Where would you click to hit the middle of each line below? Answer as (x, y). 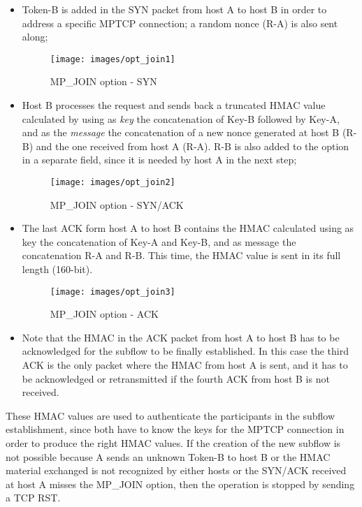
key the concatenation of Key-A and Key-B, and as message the (159, 241)
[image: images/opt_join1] (113, 59)
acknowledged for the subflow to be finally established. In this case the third (185, 351)
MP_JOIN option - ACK (104, 314)
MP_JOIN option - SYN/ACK (117, 204)
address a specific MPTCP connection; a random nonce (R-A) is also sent (180, 23)
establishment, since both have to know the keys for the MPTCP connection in (175, 429)
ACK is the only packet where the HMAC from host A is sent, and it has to (185, 365)
